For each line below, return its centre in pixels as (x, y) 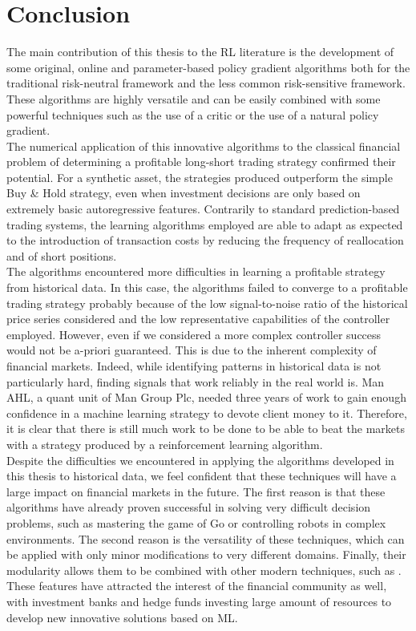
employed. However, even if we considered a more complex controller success (194, 334)
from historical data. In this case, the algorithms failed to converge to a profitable (207, 287)
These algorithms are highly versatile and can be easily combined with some (194, 98)
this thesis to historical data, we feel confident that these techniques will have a (202, 476)
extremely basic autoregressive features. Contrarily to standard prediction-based (203, 209)
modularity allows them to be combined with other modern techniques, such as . (204, 570)
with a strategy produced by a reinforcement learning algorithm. (165, 444)
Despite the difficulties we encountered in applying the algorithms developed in (200, 460)
